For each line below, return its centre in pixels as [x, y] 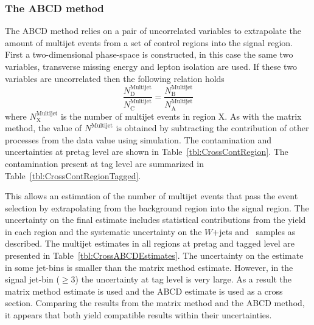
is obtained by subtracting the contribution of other [212, 128]
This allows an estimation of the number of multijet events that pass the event [152, 196]
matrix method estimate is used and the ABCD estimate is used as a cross [144, 291]
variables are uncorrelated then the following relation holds [115, 78]
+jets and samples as [254, 231]
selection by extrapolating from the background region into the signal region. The [157, 207]
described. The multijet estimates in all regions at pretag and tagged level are [150, 243]
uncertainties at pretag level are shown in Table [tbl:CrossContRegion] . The [147, 152]
